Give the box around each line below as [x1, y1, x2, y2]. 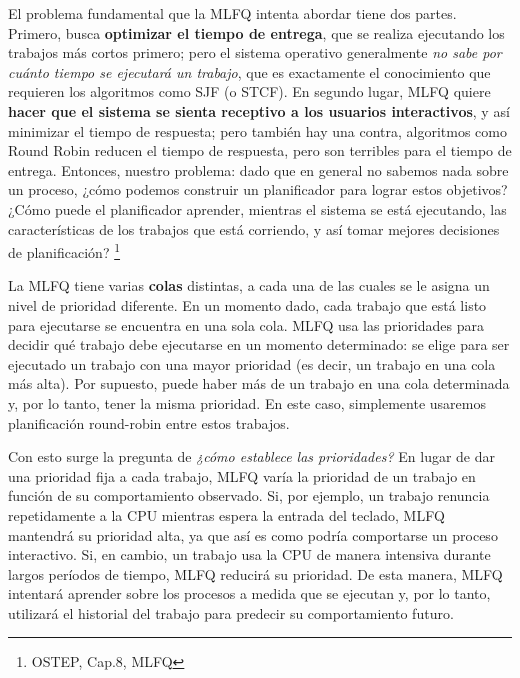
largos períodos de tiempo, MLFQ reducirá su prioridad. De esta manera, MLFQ [8, 563, 503, 584]
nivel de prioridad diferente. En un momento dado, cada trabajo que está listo [8, 294, 487, 315]
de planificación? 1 [8, 239, 121, 262]
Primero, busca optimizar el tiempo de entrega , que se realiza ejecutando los [8, 22, 505, 43]
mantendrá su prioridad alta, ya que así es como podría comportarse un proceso [8, 524, 498, 545]
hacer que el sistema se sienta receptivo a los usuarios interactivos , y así [8, 100, 510, 121]
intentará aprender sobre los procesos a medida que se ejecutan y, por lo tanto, [8, 583, 491, 604]
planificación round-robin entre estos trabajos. [8, 412, 290, 433]
